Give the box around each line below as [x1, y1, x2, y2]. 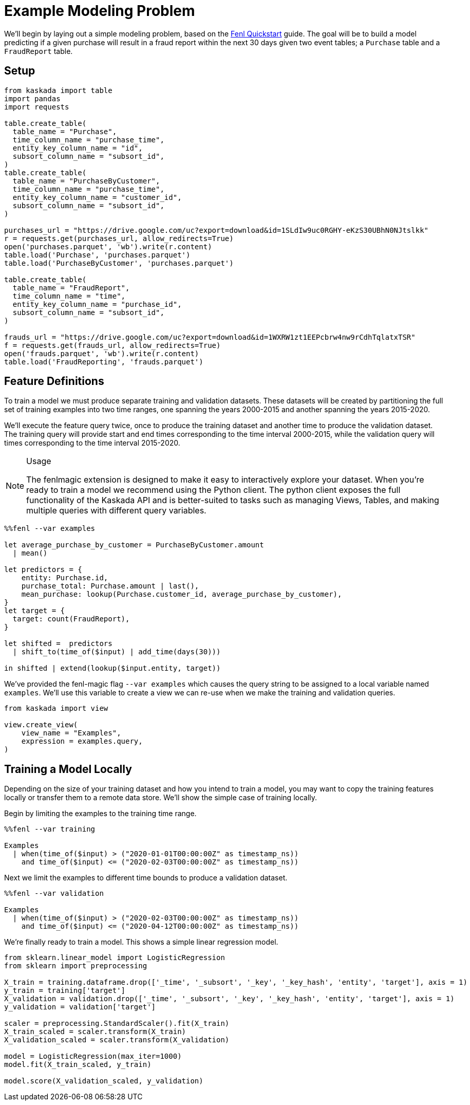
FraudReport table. [4, 46, 73, 56]
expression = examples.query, [21, 737, 143, 746]
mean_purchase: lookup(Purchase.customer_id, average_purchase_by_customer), [21, 590, 342, 599]
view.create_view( [4, 721, 78, 729]
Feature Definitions [4, 375, 104, 388]
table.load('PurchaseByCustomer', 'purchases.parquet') [4, 259, 234, 267]
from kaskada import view [4, 704, 108, 713]
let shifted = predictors [4, 639, 112, 648]
